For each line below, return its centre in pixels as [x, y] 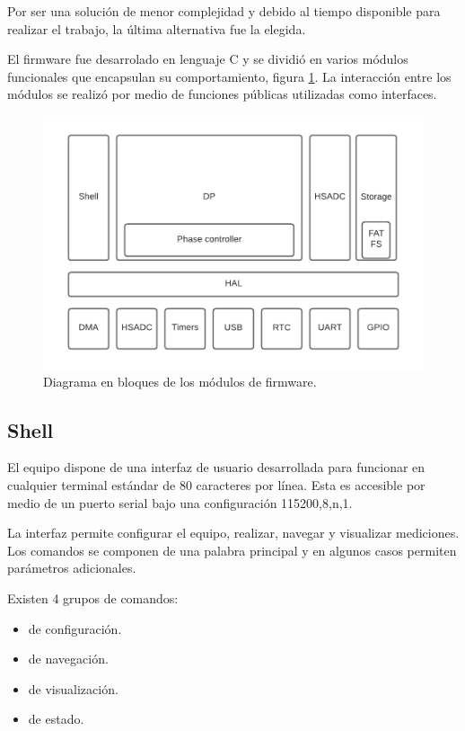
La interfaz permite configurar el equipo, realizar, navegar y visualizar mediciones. [233, 533]
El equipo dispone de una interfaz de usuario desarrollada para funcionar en [216, 467]
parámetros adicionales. [72, 568]
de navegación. [68, 659]
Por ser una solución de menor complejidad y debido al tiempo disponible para [224, 11]
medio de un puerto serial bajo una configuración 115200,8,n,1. [180, 502]
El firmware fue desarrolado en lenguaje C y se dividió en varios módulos [208, 59]
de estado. [56, 719]
